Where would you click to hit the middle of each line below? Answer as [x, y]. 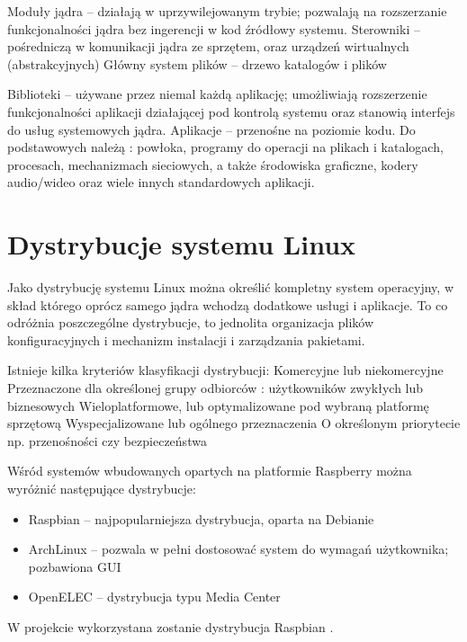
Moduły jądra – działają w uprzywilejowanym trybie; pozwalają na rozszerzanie [227, 11]
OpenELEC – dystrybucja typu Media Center [154, 597]
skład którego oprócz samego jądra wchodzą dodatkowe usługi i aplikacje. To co [228, 304]
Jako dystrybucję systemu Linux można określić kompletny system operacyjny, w [231, 287]
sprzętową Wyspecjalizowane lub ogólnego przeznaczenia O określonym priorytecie [234, 423]
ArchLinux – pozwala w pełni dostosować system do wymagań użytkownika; [238, 549]
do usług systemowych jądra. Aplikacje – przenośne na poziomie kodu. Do [211, 129]
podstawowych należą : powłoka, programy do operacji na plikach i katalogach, [225, 147]
